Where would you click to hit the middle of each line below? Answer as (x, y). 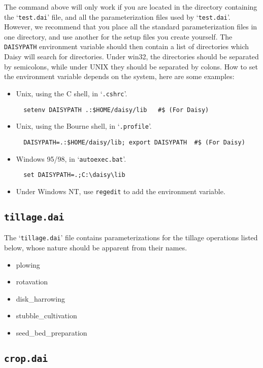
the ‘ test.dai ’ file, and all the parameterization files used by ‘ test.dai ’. (117, 16)
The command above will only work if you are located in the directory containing (131, 7)
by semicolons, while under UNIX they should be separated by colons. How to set (131, 66)
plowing (28, 264)
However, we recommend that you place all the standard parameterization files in (131, 27)
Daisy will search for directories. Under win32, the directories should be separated (131, 57)
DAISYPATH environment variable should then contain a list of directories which (127, 46)
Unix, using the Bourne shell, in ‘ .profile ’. (84, 126)
